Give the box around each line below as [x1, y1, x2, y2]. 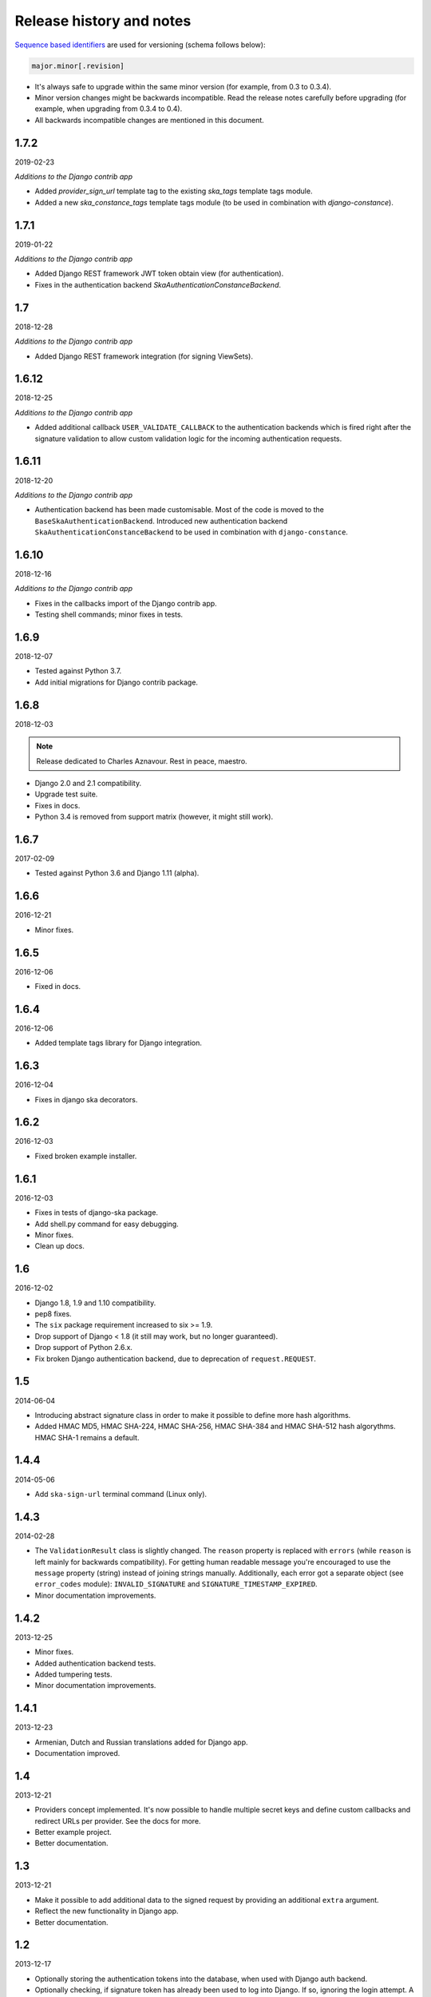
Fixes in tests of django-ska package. [34, 1208, 159, 1217]
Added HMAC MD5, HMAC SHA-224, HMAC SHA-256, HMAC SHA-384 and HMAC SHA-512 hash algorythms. [34, 1422, 396, 1431]
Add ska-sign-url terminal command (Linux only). [34, 1489, 208, 1499]
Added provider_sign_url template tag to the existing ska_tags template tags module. [34, 186, 313, 196]
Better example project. [34, 1828, 112, 1837]
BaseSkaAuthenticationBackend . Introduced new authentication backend [34, 516, 288, 526]
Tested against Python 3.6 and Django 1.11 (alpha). [34, 868, 200, 878]
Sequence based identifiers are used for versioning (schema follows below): [14, 40, 266, 50]
